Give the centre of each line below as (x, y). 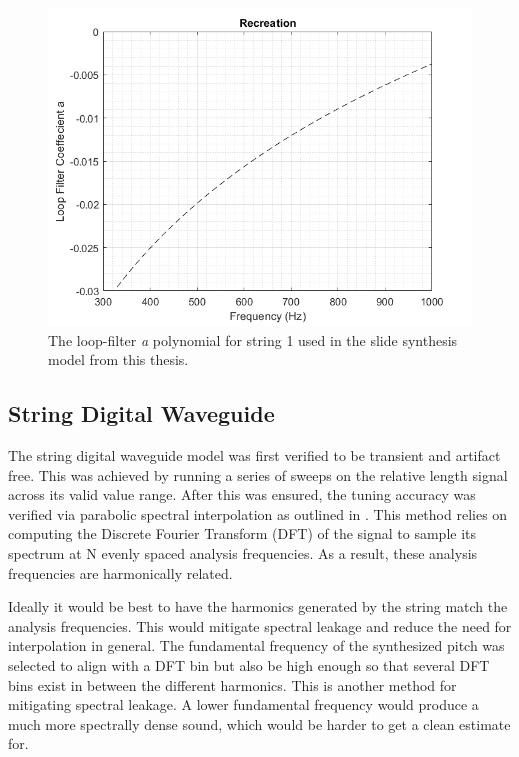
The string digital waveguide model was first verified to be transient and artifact (254, 454)
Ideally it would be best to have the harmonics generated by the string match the (258, 606)
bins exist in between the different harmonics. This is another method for (232, 684)
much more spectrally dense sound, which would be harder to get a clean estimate (259, 723)
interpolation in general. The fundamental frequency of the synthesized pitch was (256, 645)
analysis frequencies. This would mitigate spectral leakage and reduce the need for (260, 625)
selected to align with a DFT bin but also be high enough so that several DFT (249, 664)
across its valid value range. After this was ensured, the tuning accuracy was (242, 494)
